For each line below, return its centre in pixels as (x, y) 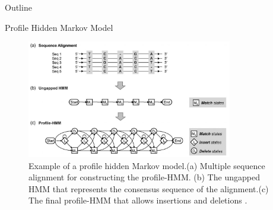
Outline (18, 7)
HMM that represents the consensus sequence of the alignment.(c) (149, 188)
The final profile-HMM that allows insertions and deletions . (138, 200)
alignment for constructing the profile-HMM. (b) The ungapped (144, 177)
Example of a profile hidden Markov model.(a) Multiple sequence (147, 165)
